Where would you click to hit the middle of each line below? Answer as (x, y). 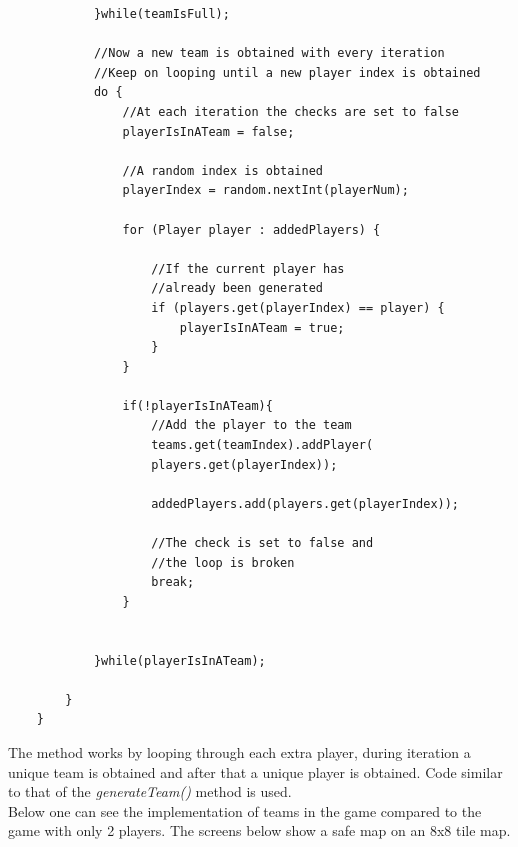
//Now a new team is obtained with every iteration (269, 53)
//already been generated (237, 288)
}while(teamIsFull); (161, 14)
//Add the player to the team (251, 425)
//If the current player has (248, 268)
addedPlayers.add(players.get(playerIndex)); (305, 503)
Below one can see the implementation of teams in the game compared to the (245, 810)
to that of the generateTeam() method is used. (150, 791)
